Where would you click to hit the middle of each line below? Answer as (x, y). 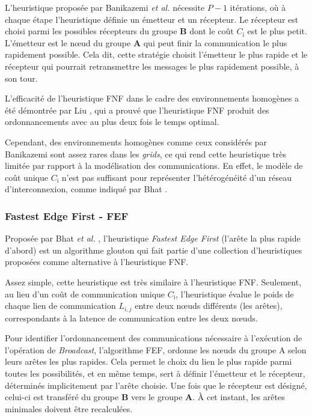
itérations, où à (258, 7)
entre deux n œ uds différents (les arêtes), (209, 306)
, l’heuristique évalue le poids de (235, 294)
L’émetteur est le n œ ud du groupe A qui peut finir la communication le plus (146, 42)
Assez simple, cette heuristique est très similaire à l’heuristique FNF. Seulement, (153, 282)
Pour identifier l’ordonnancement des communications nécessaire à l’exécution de (154, 338)
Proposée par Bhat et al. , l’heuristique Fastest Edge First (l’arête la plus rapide (153, 238)
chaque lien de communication (60, 306)
